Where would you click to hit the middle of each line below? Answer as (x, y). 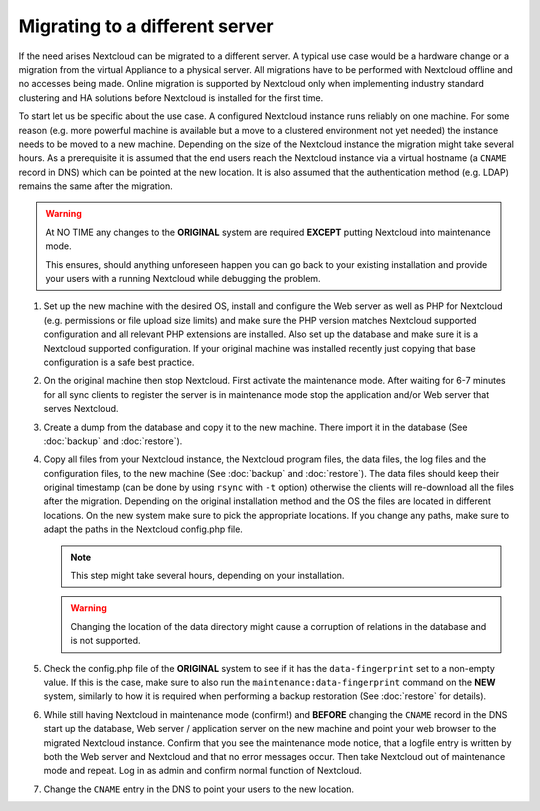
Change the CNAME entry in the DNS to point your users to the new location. (199, 789)
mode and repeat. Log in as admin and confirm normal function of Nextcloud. (202, 771)
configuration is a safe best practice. (119, 362)
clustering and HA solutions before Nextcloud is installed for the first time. (171, 97)
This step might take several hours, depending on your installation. (207, 576)
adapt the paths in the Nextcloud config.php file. (143, 529)
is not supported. (105, 641)
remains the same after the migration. (96, 186)
